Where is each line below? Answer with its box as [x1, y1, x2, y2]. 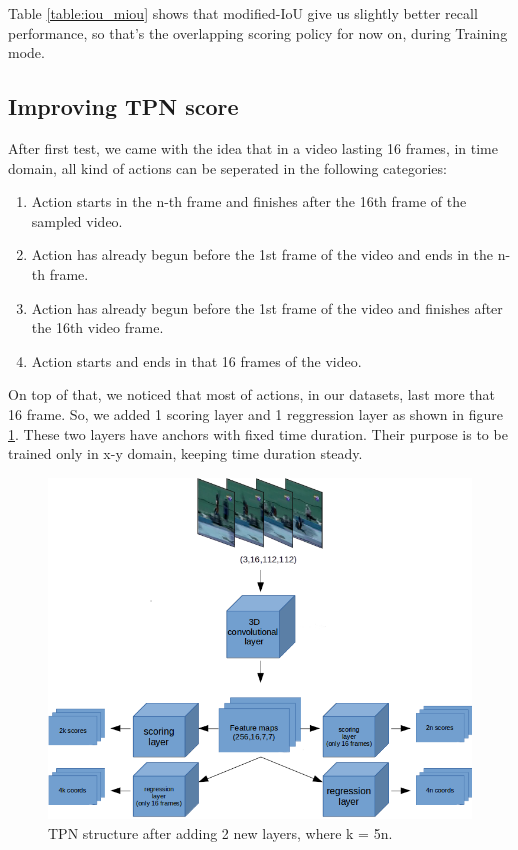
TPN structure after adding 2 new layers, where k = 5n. [48, 822, 393, 843]
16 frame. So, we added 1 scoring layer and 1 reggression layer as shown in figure [8, 403, 503, 424]
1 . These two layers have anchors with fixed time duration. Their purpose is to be [8, 423, 508, 444]
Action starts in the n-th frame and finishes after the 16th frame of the [31, 191, 467, 212]
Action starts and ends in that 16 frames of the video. [31, 350, 362, 371]
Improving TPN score [8, 91, 239, 122]
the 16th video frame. [31, 317, 164, 338]
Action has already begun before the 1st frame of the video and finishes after [31, 297, 503, 318]
